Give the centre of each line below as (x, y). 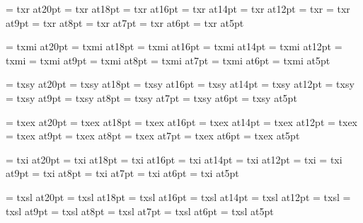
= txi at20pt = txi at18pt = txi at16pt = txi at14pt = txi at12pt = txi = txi (174, 159)
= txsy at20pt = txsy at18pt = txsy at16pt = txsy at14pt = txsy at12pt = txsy (180, 84)
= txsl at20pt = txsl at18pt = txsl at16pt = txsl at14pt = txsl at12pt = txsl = (178, 196)
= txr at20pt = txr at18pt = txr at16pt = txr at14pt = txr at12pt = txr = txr (178, 8)
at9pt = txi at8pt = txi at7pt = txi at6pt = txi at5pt (122, 173)
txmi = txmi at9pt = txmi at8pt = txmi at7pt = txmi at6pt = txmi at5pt (168, 60)
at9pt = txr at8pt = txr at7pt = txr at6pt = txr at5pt (125, 22)
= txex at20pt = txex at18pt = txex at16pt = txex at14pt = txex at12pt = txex (181, 121)
